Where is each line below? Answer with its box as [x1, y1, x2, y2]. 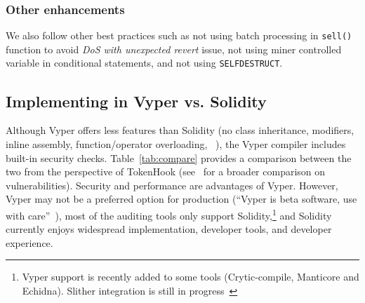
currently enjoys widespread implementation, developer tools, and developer [6, 222, 332, 236]
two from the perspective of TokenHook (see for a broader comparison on [6, 164, 326, 179]
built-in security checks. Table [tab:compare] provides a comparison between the [6, 150, 352, 165]
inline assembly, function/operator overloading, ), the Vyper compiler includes [6, 136, 346, 151]
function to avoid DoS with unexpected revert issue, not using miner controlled [6, 41, 342, 56]
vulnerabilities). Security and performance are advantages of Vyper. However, [6, 177, 338, 192]
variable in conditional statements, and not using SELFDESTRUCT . [6, 55, 283, 70]
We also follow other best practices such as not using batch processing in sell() [6, 28, 352, 43]
